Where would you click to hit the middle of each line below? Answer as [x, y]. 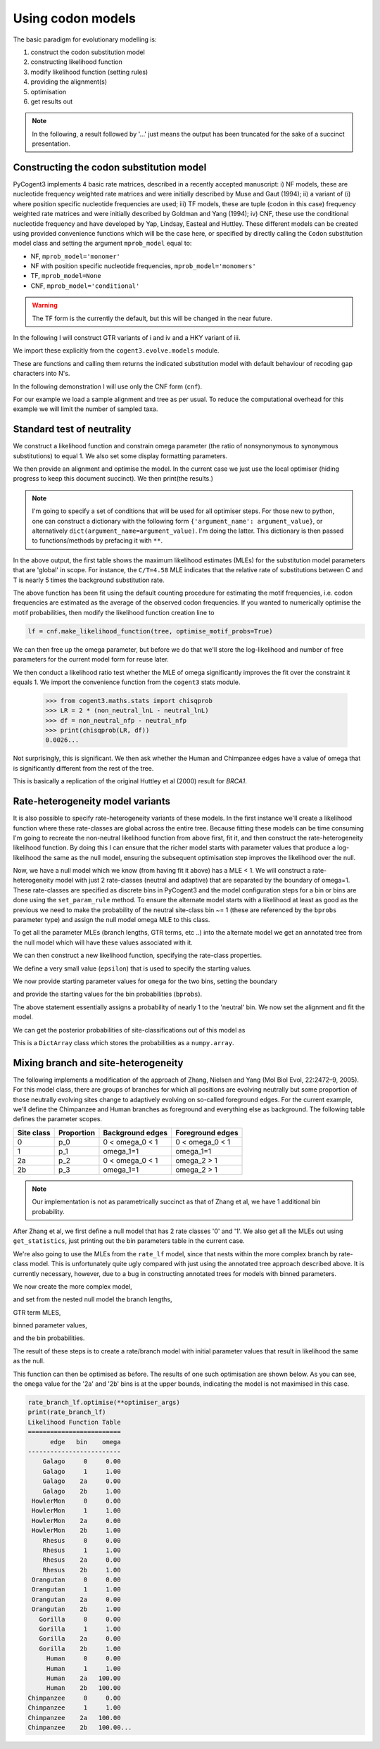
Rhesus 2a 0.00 [82, 1560]
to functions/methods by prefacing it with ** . [97, 541]
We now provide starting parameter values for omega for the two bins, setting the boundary [145, 981]
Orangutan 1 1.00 [76, 1590]
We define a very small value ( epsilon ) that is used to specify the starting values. [133, 968]
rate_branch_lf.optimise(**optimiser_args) [104, 1403]
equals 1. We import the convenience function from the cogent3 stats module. [127, 682]
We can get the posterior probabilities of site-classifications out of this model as [129, 1030]
